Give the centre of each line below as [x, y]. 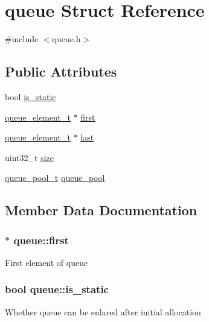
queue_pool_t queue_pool [55, 178]
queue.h [66, 39]
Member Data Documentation [101, 210]
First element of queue [47, 262]
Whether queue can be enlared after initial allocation [103, 311]
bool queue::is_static [57, 289]
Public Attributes [61, 71]
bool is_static [31, 96]
